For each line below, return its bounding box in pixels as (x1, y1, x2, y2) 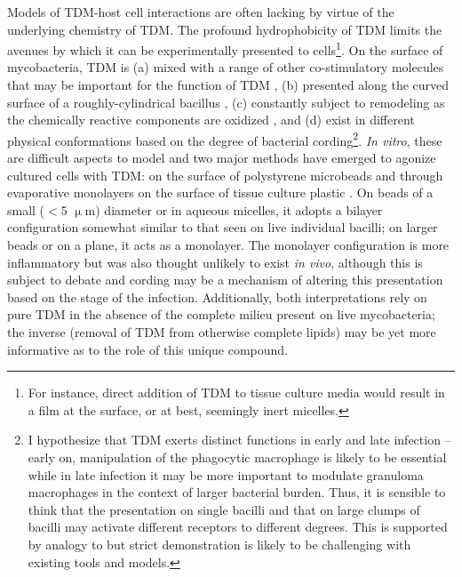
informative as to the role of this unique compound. (7, 340, 289, 358)
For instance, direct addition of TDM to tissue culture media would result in (28, 383, 445, 402)
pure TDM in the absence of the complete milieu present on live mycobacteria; (7, 305, 435, 324)
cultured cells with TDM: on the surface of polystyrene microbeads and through (7, 165, 443, 184)
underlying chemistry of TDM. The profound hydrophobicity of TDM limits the (7, 20, 442, 38)
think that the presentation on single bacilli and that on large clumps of (28, 500, 420, 518)
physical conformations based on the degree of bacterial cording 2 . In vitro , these (7, 128, 442, 149)
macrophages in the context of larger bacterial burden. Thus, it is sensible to (28, 483, 446, 501)
